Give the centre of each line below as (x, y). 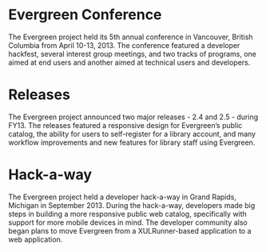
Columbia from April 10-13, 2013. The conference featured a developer (124, 45)
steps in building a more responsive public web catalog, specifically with (128, 214)
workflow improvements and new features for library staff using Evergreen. (132, 142)
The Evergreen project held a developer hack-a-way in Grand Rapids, (123, 197)
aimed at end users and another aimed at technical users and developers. (129, 62)
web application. (36, 239)
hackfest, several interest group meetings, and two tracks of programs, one (133, 54)
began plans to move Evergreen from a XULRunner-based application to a (130, 230)
